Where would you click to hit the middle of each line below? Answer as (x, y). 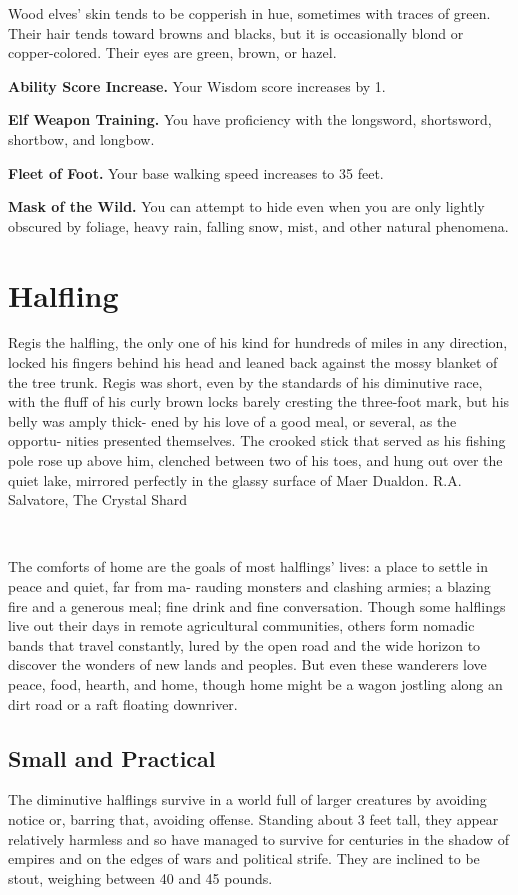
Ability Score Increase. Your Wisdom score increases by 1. (197, 85)
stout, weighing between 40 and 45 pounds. (140, 877)
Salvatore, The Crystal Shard (98, 499)
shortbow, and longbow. (81, 138)
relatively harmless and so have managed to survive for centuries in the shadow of (259, 838)
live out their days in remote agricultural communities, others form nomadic (241, 625)
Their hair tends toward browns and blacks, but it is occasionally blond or (236, 32)
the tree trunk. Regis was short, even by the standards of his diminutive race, (245, 381)
